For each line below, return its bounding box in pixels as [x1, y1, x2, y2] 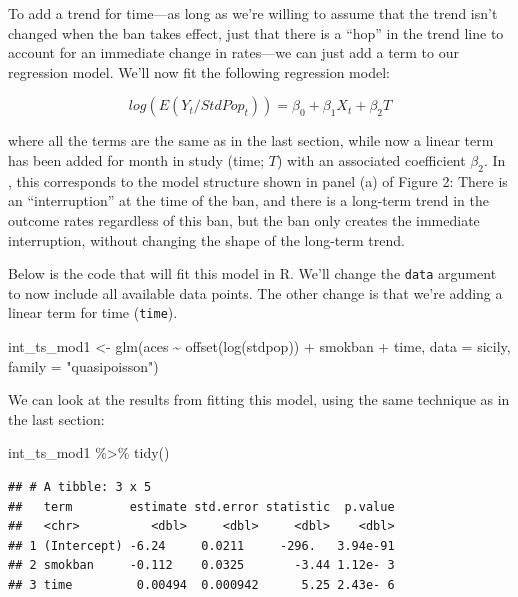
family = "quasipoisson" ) [8, 355, 159, 376]
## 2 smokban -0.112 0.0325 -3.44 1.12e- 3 [8, 558, 395, 573]
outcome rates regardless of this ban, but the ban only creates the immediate [8, 209, 480, 230]
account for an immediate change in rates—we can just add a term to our [8, 42, 459, 63]
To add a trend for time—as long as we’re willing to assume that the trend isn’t [8, 3, 498, 23]
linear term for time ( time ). [8, 302, 178, 323]
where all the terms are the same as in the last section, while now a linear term [8, 130, 494, 151]
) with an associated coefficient [276, 149, 466, 170]
